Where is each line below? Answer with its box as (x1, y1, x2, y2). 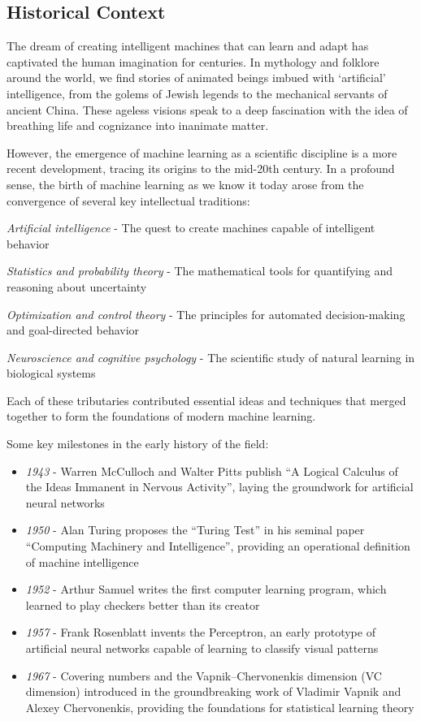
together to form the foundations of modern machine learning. (7, 408, 316, 425)
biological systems (7, 365, 96, 382)
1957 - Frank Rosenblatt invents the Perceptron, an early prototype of (25, 624, 375, 641)
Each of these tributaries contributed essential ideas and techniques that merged (7, 391, 406, 408)
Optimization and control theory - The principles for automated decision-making (7, 305, 406, 322)
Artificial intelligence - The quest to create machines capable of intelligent (7, 219, 375, 236)
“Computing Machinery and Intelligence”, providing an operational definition (25, 538, 410, 555)
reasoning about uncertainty (7, 278, 147, 295)
